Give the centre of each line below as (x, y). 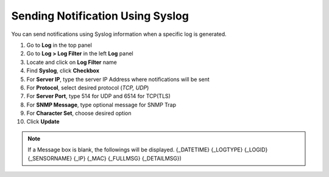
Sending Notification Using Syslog (100, 16)
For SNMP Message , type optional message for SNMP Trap (101, 105)
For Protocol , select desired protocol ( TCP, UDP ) (88, 88)
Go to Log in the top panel (59, 45)
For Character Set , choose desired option (79, 113)
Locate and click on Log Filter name (72, 62)
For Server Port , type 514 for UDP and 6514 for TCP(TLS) (98, 96)
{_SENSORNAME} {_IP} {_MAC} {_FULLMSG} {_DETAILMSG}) (105, 158)
